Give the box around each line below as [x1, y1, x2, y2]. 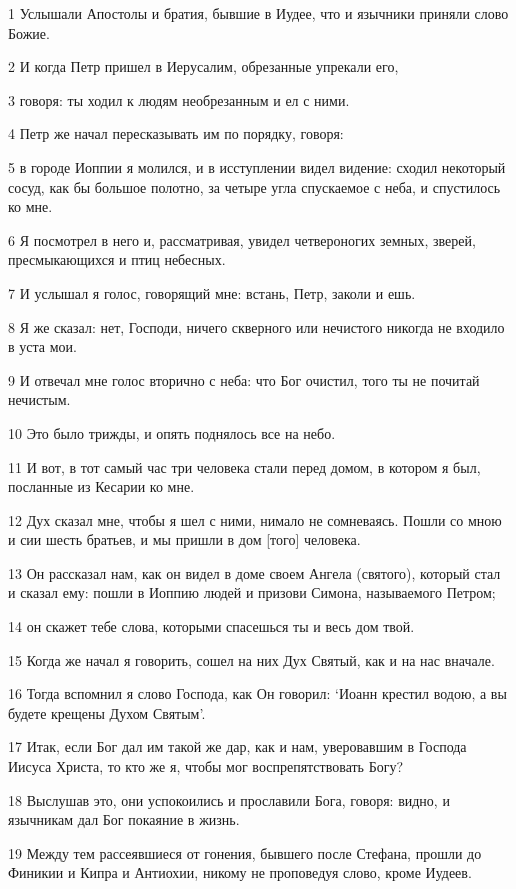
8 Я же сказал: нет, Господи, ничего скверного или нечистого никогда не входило [8, 316, 505, 337]
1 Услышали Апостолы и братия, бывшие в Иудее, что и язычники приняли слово [8, 3, 509, 23]
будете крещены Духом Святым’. [8, 702, 206, 723]
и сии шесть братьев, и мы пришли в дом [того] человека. [8, 529, 361, 550]
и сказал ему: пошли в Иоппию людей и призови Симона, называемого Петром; [8, 582, 496, 603]
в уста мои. [8, 336, 77, 357]
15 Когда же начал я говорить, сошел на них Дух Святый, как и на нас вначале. [8, 649, 495, 670]
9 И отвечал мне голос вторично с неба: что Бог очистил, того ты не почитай [8, 369, 480, 390]
